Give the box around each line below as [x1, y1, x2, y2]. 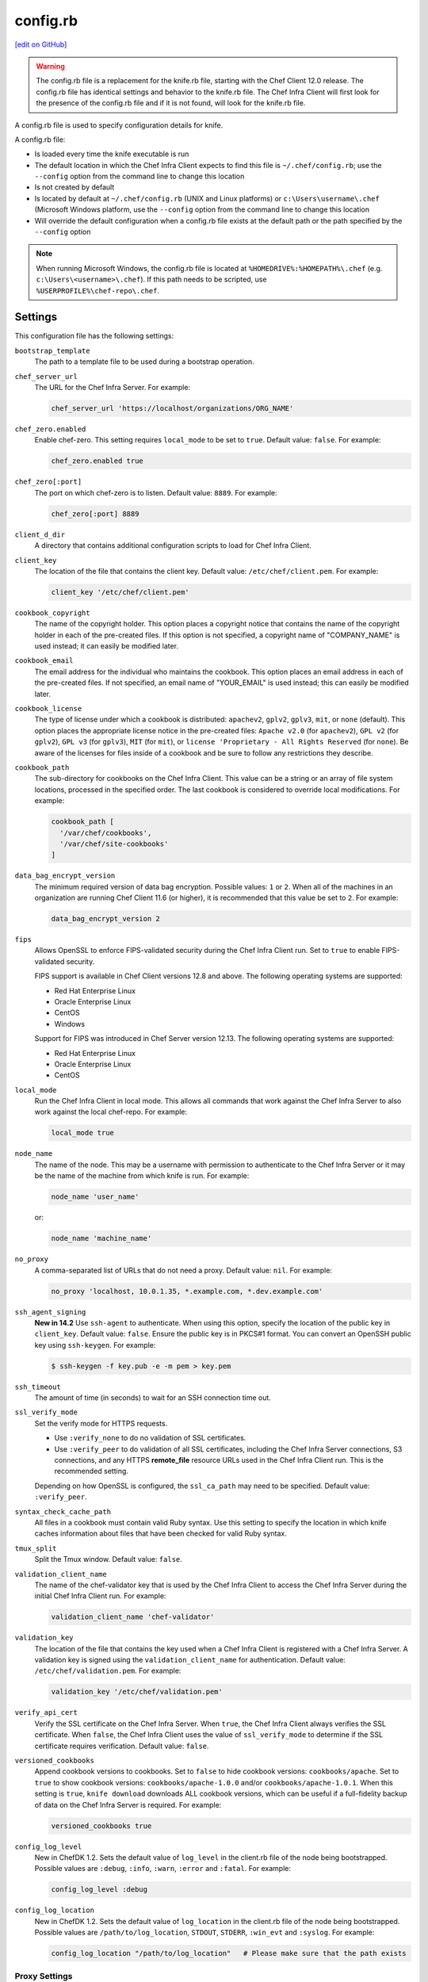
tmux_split [14, 1544, 57, 1553]
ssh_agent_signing [14, 1307, 86, 1316]
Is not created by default [34, 182, 115, 192]
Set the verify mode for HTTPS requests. [34, 1418, 168, 1428]
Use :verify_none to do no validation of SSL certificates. [54, 1433, 246, 1443]
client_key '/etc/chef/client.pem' [51, 587, 189, 596]
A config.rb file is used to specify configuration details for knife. [14, 120, 224, 130]
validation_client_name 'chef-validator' [51, 1613, 215, 1621]
